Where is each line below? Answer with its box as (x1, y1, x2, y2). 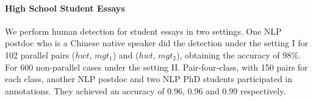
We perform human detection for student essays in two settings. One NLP (5, 24, 282, 37)
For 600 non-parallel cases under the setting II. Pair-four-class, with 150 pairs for (5, 60, 308, 73)
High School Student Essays (5, 1, 125, 14)
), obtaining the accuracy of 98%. (176, 48, 301, 61)
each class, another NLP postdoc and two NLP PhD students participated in (5, 72, 293, 85)
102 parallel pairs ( (5, 48, 76, 61)
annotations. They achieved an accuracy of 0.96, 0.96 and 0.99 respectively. (5, 84, 286, 97)
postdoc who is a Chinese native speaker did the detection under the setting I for (5, 37, 309, 49)
